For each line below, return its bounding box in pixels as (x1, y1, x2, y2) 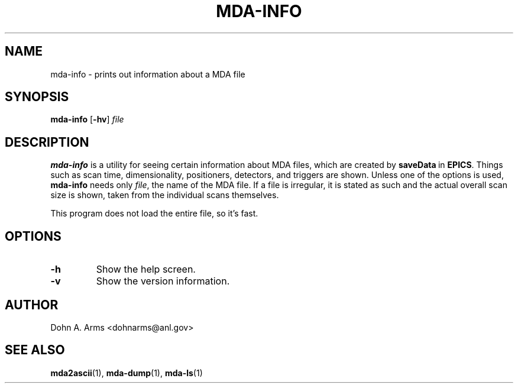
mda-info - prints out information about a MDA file (50, 69, 245, 79)
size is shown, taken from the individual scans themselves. (50, 190, 279, 201)
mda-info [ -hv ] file (50, 114, 124, 125)
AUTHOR (5, 297, 59, 312)
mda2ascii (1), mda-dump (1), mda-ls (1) (50, 367, 203, 378)
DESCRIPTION (5, 134, 89, 150)
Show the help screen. (96, 263, 196, 276)
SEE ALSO (5, 342, 65, 358)
